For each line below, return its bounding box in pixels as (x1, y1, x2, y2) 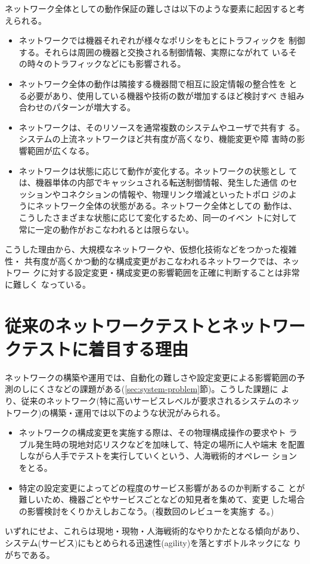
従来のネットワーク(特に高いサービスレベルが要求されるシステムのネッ (21, 394, 300, 406)
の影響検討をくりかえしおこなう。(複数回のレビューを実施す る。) (18, 504, 274, 517)
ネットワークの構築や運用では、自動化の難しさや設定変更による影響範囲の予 (5, 371, 305, 383)
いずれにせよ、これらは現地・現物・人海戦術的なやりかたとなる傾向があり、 (5, 525, 305, 537)
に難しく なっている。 (5, 278, 91, 290)
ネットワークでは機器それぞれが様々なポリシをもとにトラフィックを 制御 (18, 34, 305, 47)
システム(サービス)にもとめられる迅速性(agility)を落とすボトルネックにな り (5, 536, 302, 548)
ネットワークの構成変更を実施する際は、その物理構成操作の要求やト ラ (18, 426, 297, 439)
